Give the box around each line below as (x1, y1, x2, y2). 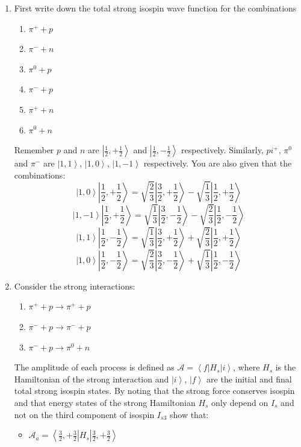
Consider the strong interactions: (14, 279, 135, 292)
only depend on (211, 396, 268, 408)
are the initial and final (206, 372, 292, 385)
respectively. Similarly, (181, 144, 264, 156)
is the (275, 361, 296, 373)
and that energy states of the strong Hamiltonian (14, 396, 196, 408)
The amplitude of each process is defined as (14, 361, 175, 373)
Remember (14, 144, 54, 156)
